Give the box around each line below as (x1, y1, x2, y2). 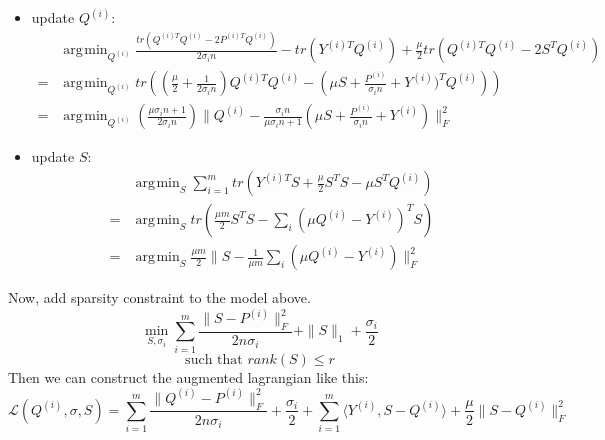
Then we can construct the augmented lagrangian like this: (8, 366, 369, 387)
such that (185, 352, 243, 367)
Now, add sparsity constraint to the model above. (8, 287, 311, 308)
